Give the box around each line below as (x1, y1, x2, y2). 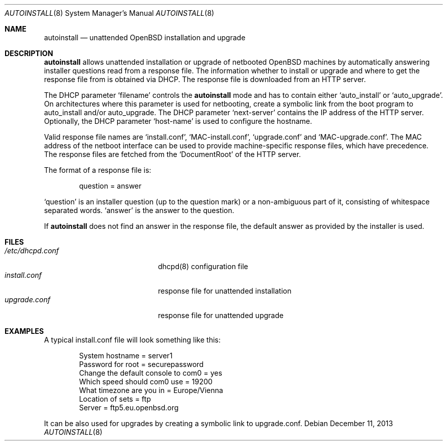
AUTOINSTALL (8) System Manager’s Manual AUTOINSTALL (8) (5, 9, 215, 17)
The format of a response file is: (44, 166, 151, 174)
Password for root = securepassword (79, 360, 204, 369)
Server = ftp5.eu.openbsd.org (79, 403, 179, 412)
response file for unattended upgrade (158, 311, 284, 320)
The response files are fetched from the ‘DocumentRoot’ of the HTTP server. (44, 150, 301, 159)
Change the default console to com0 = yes (79, 369, 222, 377)
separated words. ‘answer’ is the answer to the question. (44, 206, 234, 215)
